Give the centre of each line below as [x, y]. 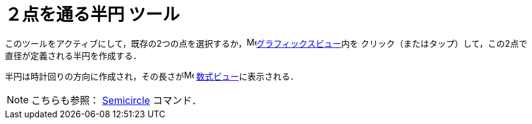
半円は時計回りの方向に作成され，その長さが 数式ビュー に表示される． [152, 76]
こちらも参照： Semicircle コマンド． [116, 100]
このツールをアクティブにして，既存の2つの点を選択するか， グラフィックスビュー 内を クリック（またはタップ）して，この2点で [266, 43]
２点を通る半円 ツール [92, 15]
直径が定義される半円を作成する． [73, 55]
